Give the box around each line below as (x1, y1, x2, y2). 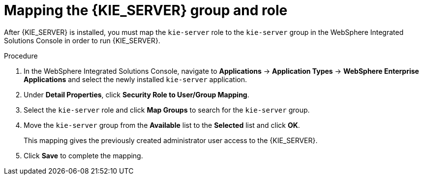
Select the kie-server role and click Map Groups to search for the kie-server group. (24, 105, 310, 114)
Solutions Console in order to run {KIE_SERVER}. (4, 36, 160, 45)
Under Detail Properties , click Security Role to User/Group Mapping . (24, 90, 249, 99)
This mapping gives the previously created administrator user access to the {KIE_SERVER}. (24, 136, 318, 145)
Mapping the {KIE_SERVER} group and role (4, 2, 288, 19)
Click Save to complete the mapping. (24, 151, 143, 160)
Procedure (4, 51, 38, 60)
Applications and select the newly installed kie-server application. (24, 75, 247, 84)
